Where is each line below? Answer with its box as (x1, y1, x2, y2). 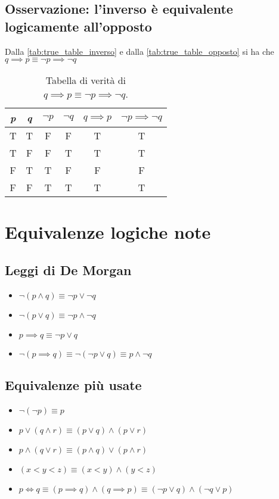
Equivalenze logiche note (5, 220, 211, 244)
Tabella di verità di (45, 73, 126, 88)
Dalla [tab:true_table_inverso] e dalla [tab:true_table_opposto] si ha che (5, 45, 274, 57)
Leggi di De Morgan (5, 260, 132, 279)
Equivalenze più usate (5, 376, 142, 394)
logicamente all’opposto (5, 17, 152, 35)
